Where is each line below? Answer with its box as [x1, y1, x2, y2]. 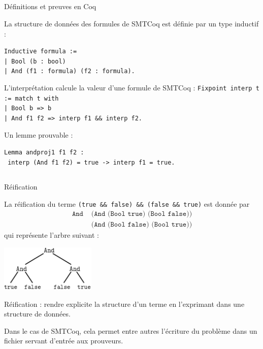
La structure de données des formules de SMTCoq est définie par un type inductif [4, 18, 259, 28]
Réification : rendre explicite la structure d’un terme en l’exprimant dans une [4, 298, 245, 309]
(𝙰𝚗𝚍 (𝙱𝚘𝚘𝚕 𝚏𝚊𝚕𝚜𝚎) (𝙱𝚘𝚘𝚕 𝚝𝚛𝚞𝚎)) [91, 221, 192, 229]
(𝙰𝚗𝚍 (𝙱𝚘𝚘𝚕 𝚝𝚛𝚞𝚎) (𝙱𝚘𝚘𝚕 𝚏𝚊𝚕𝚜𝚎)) [91, 210, 192, 218]
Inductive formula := [4, 48, 77, 55]
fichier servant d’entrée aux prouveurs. [4, 335, 123, 346]
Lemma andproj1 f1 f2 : [4, 149, 84, 156]
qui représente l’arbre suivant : [4, 230, 99, 240]
